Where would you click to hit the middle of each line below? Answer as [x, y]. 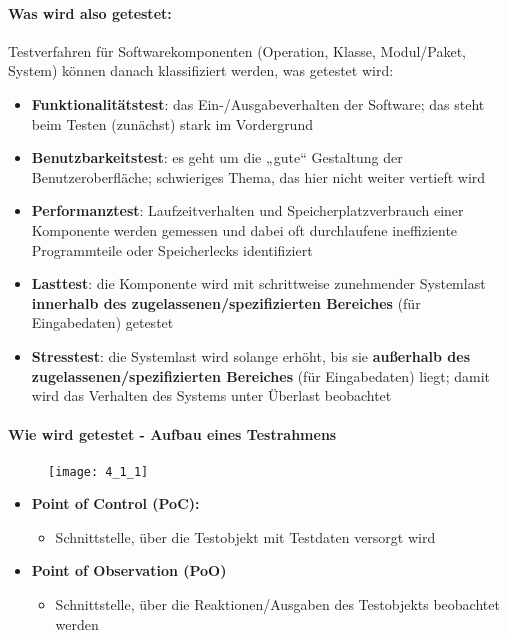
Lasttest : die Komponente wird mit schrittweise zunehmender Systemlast [258, 283]
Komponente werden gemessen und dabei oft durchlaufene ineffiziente [244, 229]
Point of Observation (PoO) [129, 570]
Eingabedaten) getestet [102, 322]
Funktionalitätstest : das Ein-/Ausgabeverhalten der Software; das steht [258, 103]
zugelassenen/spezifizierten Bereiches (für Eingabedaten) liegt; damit [261, 375]
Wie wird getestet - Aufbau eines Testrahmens [172, 434]
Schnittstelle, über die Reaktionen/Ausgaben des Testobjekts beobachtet [277, 603]
